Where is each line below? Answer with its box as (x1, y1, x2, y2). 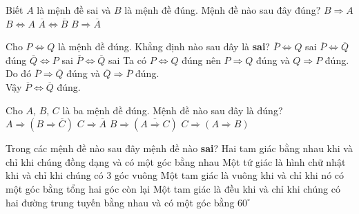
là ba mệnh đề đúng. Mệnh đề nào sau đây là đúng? (62, 103, 283, 117)
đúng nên (182, 52, 221, 67)
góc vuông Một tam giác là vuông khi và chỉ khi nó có (114, 168, 345, 182)
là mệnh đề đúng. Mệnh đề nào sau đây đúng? (124, 3, 321, 17)
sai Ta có (108, 52, 146, 67)
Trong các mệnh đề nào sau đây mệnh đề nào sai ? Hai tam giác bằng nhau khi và (6, 141, 353, 156)
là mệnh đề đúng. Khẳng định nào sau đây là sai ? (58, 39, 270, 54)
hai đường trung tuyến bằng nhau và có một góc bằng (6, 195, 235, 209)
